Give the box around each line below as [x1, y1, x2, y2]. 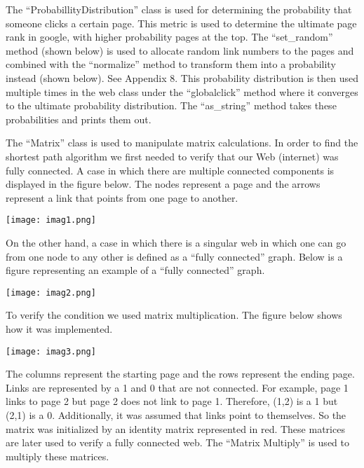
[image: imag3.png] [6, 346, 96, 357]
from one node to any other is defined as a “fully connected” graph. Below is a [6, 249, 343, 263]
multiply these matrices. [6, 448, 109, 463]
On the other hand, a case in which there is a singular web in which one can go [6, 235, 346, 249]
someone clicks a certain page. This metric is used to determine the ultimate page [6, 15, 357, 30]
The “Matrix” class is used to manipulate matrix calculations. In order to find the [6, 135, 358, 150]
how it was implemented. [6, 322, 113, 336]
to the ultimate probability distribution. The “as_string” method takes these [6, 98, 337, 113]
